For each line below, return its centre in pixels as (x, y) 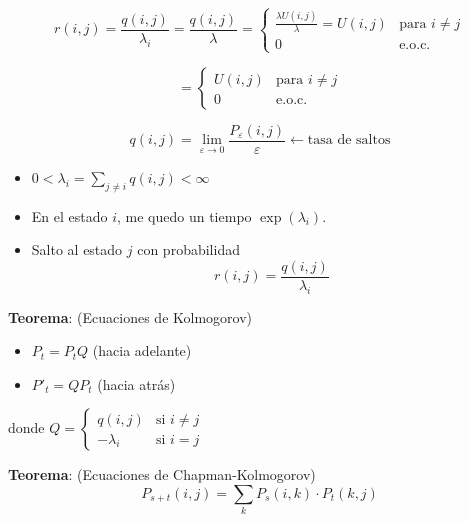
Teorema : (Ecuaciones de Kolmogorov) (130, 316)
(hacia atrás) (136, 383)
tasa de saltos (349, 140)
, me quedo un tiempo (184, 215)
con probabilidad (188, 249)
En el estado (69, 215)
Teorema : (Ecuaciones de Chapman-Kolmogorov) (162, 474)
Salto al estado (77, 249)
